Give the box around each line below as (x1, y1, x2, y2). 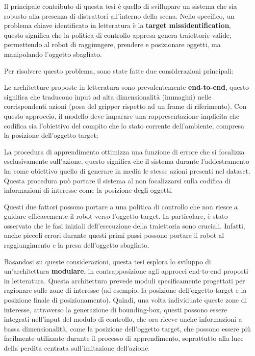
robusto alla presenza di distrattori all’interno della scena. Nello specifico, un (4, 10, 234, 21)
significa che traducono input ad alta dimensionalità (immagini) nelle (4, 91, 211, 102)
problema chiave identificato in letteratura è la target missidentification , (4, 20, 231, 30)
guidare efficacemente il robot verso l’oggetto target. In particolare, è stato (4, 211, 228, 221)
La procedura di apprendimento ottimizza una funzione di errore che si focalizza (4, 146, 245, 156)
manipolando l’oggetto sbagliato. (4, 49, 102, 59)
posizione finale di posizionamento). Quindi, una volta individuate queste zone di (4, 295, 247, 305)
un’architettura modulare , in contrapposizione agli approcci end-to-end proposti (4, 266, 248, 276)
